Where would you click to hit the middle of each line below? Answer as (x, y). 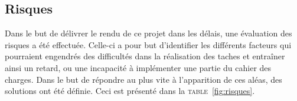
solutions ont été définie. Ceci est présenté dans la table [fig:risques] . (130, 91)
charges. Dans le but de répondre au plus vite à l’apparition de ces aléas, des (143, 79)
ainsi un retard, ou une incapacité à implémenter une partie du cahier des (138, 67)
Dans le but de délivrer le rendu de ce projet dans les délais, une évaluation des (148, 33)
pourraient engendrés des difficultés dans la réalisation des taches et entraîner (145, 56)
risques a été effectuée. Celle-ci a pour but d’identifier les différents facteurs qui (148, 44)
